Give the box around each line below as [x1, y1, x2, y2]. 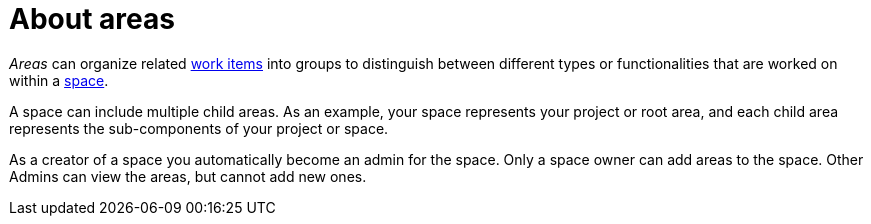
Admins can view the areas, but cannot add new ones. [9, 167, 367, 185]
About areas [9, 2, 175, 36]
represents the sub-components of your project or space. [9, 119, 389, 137]
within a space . [9, 71, 109, 89]
